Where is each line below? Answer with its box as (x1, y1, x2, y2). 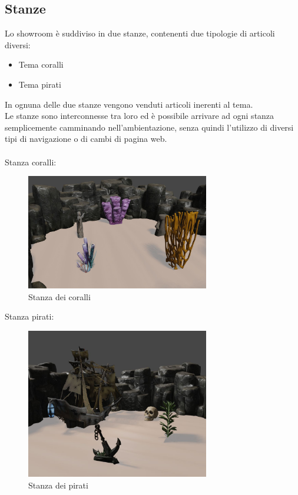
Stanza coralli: (5, 155, 57, 168)
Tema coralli (18, 58, 64, 71)
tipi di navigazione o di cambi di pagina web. (5, 132, 167, 145)
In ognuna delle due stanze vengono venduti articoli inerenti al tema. (5, 98, 253, 110)
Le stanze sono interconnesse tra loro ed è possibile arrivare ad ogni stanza (5, 109, 274, 122)
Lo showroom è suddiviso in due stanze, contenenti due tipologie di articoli (5, 27, 275, 39)
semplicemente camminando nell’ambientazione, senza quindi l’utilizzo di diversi (5, 121, 294, 133)
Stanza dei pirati (28, 479, 88, 491)
